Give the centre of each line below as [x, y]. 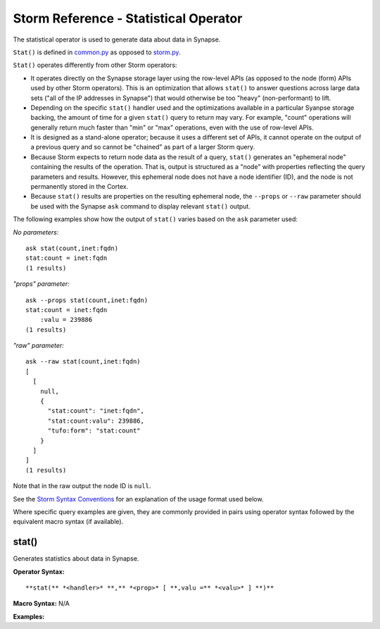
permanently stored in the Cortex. [80, 187]
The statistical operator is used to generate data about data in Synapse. [117, 39]
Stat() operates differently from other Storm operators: [95, 65]
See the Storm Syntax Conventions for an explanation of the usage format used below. [138, 499]
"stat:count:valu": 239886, [96, 421]
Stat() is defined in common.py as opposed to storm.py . [97, 52]
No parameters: [36, 232]
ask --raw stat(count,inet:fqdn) [83, 362]
